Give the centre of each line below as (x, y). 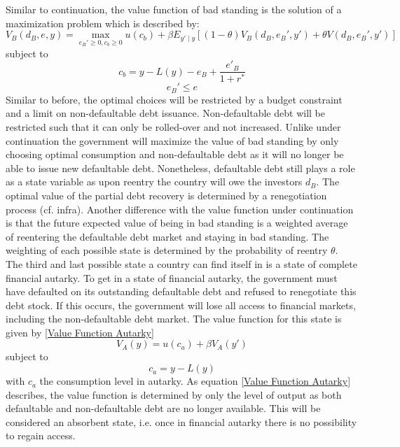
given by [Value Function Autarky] (80, 332)
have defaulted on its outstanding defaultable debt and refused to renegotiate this (181, 291)
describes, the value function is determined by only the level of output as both (174, 394)
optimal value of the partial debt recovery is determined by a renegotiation (166, 195)
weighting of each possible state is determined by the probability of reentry (167, 250)
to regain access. (41, 435)
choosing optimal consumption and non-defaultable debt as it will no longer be (175, 154)
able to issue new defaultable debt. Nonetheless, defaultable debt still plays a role (180, 168)
